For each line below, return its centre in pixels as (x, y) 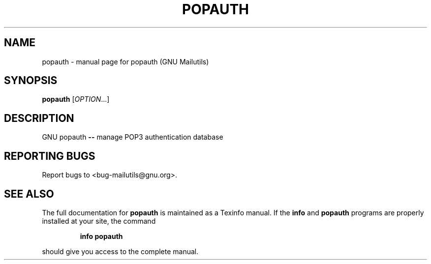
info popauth (101, 236)
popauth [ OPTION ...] (76, 99)
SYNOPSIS (31, 81)
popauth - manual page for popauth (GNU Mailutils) (125, 61)
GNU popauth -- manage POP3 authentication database (133, 137)
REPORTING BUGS (50, 156)
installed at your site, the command (99, 221)
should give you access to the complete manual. (120, 251)
